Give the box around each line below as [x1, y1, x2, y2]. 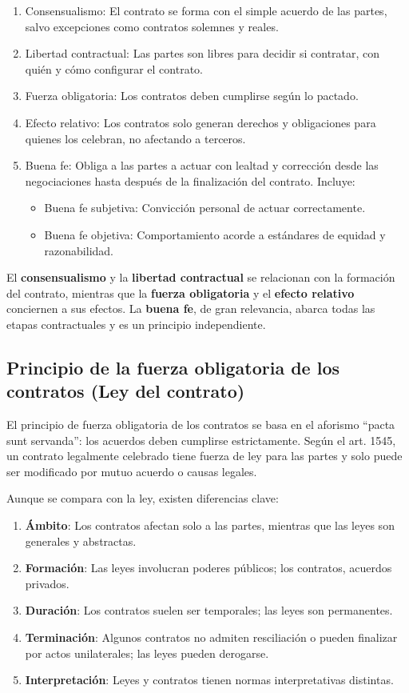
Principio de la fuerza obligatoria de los [6, 355, 340, 379]
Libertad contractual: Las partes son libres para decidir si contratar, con [25, 45, 380, 62]
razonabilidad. [44, 242, 114, 258]
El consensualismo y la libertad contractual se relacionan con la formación [6, 269, 395, 286]
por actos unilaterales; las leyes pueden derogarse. [25, 644, 269, 661]
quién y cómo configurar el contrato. [25, 60, 203, 77]
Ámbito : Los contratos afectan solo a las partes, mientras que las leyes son [25, 517, 395, 534]
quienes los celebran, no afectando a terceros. [25, 130, 246, 146]
